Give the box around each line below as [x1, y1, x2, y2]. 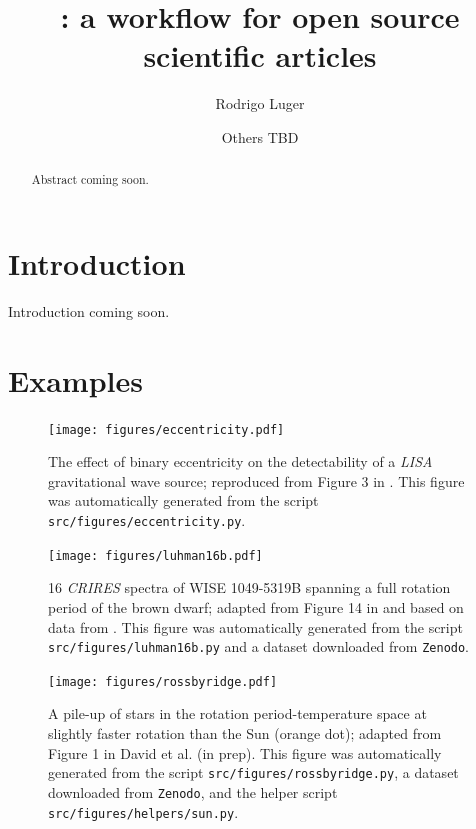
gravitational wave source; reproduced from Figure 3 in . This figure [48, 470, 465, 491]
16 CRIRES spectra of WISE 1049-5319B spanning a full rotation [48, 577, 451, 598]
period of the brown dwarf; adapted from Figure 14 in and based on [48, 596, 464, 617]
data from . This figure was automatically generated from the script [48, 616, 463, 637]
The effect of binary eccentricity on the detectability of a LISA [48, 451, 433, 472]
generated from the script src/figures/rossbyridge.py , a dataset [48, 762, 459, 783]
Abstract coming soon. [31, 171, 149, 188]
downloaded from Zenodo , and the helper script [48, 781, 338, 802]
